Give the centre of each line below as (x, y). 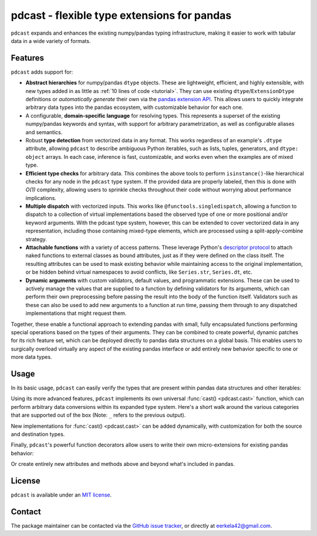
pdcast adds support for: (42, 72)
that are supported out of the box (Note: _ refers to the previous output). (98, 415)
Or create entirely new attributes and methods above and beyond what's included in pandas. (123, 464)
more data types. (31, 357)
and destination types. (38, 434)
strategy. (36, 239)
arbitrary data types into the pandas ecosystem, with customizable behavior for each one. (134, 107)
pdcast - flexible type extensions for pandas (121, 15)
